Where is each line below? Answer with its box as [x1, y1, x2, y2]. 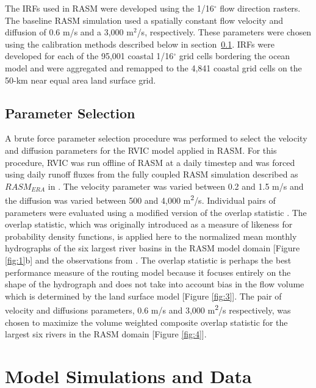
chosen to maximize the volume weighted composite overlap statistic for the [5, 315, 288, 328]
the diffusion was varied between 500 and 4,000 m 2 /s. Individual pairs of [5, 192, 276, 206]
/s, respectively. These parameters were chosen [137, 26, 312, 38]
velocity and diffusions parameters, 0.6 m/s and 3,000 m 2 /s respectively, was [5, 302, 291, 316]
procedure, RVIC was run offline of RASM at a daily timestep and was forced [5, 156, 295, 168]
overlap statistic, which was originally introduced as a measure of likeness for [5, 218, 293, 231]
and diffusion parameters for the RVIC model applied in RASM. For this [5, 143, 277, 156]
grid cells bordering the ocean [179, 49, 290, 62]
